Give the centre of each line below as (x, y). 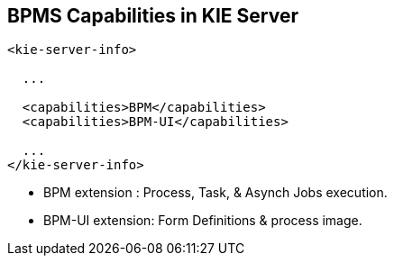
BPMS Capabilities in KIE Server (153, 16)
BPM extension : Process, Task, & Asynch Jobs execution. (215, 193)
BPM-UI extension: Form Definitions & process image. (203, 221)
